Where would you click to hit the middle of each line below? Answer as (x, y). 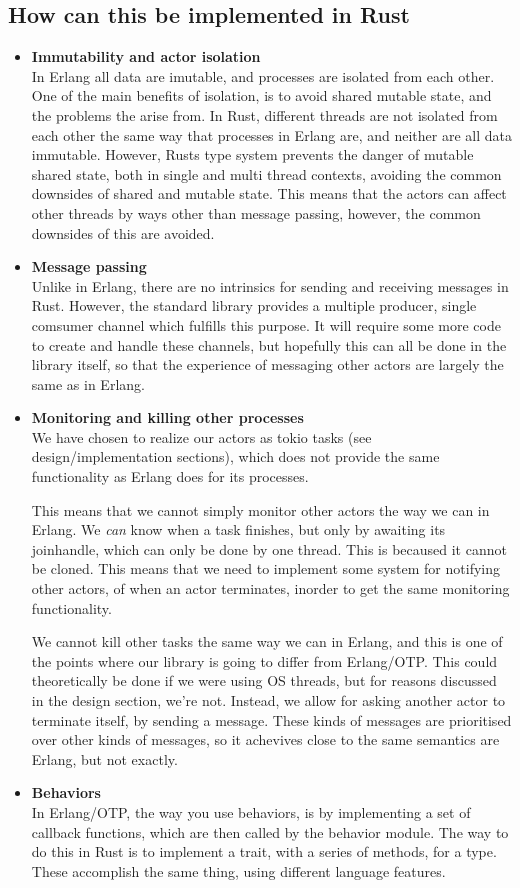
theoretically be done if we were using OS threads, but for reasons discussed (264, 680)
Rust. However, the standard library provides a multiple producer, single (254, 305)
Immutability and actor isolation (146, 56)
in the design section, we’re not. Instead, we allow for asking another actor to (268, 700)
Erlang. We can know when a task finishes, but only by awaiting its (238, 529)
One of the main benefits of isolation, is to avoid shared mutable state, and (261, 95)
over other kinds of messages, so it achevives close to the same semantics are (265, 739)
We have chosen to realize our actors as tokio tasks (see (201, 436)
